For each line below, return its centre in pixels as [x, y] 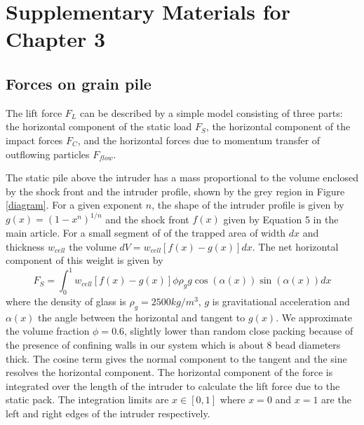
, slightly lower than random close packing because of [239, 331]
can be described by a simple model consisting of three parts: [211, 112]
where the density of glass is [66, 301]
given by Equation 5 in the [281, 219]
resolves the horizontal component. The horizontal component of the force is [169, 372]
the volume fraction [48, 331]
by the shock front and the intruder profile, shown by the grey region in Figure [175, 191]
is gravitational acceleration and [281, 301]
